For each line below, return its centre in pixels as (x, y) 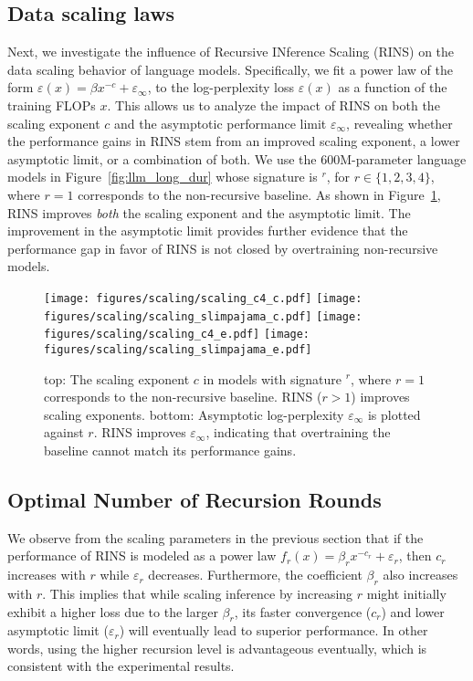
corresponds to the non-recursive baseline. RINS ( (183, 397)
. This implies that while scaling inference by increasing (198, 593)
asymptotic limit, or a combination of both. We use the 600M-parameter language (237, 158)
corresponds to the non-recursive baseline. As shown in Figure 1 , (259, 194)
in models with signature (273, 378)
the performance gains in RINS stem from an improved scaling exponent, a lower (234, 141)
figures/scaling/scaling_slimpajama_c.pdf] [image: (203, 316)
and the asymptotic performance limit (220, 123)
